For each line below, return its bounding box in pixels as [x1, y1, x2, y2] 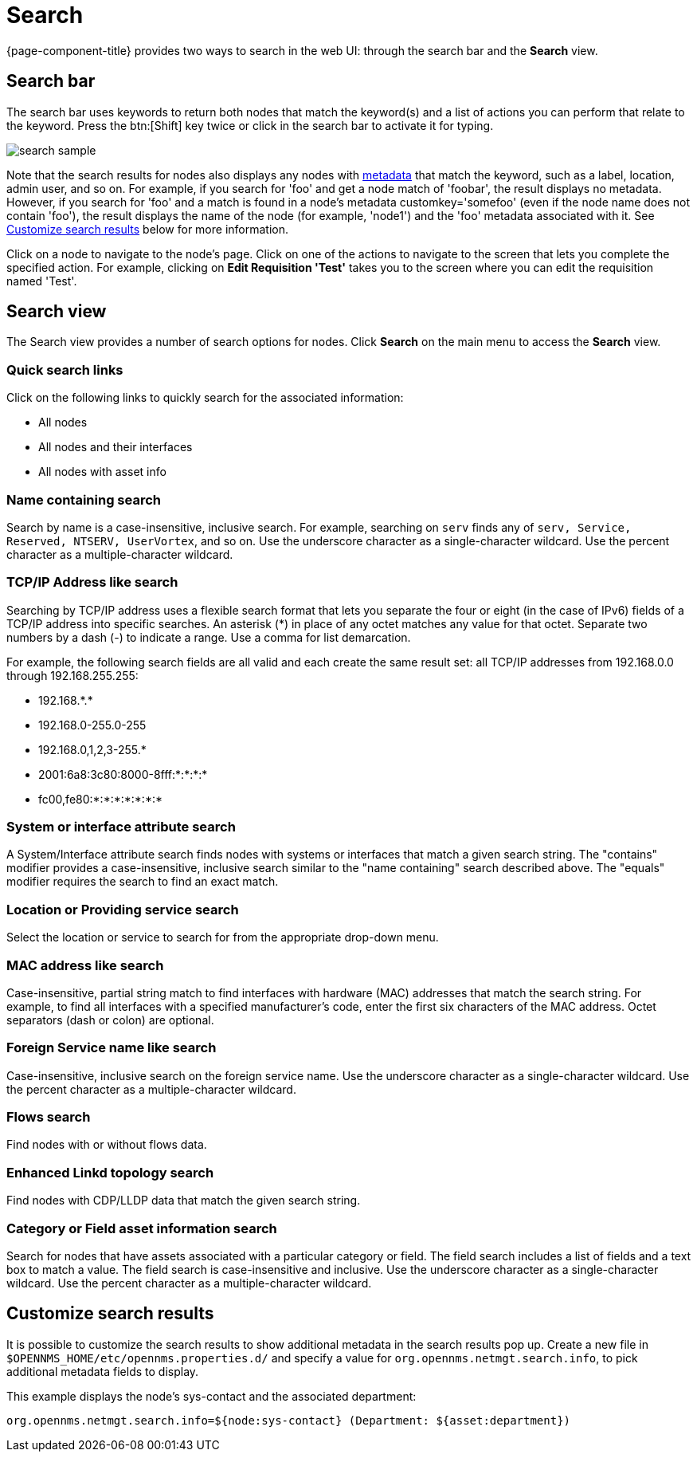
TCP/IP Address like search [6, 574, 178, 591]
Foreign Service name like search [6, 1039, 217, 1056]
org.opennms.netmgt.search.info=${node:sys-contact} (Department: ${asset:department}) [6, 1413, 571, 1427]
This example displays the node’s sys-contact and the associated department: [6, 1389, 417, 1403]
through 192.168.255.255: [6, 668, 139, 682]
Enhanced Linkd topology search [6, 1164, 214, 1181]
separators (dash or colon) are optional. [6, 1012, 214, 1027]
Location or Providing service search [6, 901, 239, 918]
